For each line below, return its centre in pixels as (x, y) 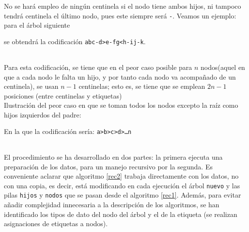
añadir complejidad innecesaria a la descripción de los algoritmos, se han (112, 204)
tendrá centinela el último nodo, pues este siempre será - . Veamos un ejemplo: (120, 15)
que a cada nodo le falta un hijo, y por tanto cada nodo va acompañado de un (120, 76)
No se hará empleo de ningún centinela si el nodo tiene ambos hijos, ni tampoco (123, 6)
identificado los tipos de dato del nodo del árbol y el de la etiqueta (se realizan (121, 214)
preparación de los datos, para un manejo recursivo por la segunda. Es (108, 166)
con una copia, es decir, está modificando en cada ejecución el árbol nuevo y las (122, 185)
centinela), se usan (31, 86)
